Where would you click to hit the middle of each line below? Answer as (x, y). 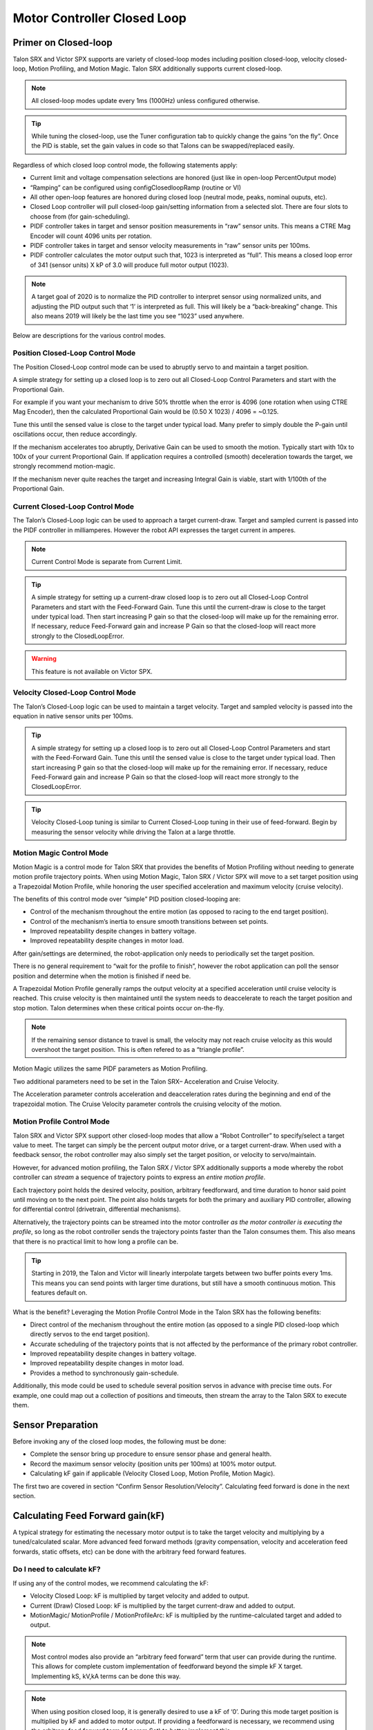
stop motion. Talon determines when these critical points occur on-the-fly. (118, 1008)
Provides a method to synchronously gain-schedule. (104, 1373)
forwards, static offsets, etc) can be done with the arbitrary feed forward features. (130, 1551)
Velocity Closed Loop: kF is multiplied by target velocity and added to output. (140, 1596)
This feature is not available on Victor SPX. (92, 671)
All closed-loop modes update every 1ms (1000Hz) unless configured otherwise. (146, 101)
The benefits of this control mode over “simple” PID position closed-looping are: (127, 899)
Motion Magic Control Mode (61, 853)
